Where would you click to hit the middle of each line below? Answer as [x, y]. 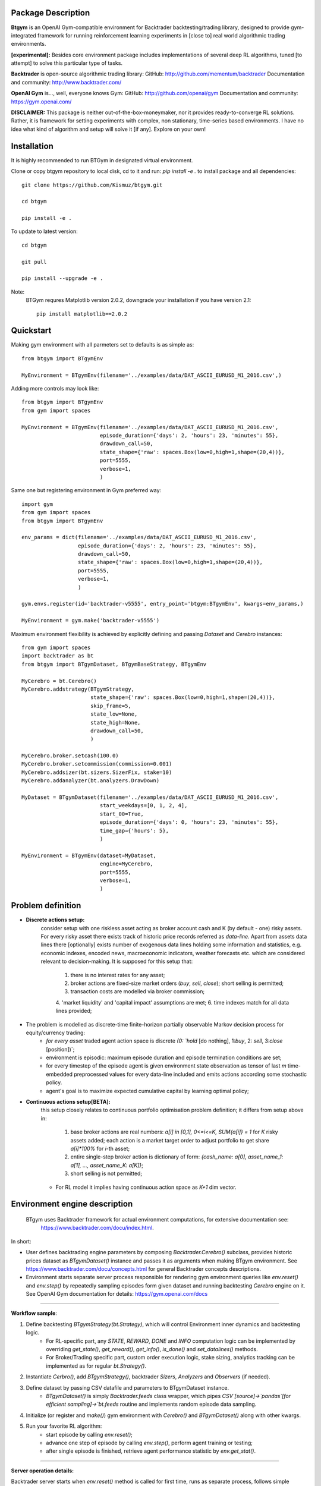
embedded [59, 1074]
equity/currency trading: [56, 1032]
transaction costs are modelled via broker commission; [138, 991]
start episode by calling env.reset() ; [89, 1434]
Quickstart [31, 331]
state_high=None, [115, 722]
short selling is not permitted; [106, 1173]
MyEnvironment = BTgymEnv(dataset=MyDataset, [89, 855]
